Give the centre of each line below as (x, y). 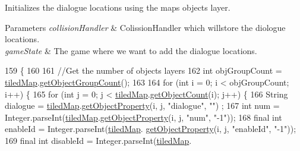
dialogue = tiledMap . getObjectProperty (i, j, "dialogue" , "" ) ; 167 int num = (142, 106)
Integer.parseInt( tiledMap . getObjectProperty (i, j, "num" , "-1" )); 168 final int (143, 117)
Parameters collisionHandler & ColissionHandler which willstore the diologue (145, 27)
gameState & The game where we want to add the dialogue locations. (131, 50)
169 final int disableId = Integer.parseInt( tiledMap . (98, 140)
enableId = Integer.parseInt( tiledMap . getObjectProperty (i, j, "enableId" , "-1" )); (151, 129)
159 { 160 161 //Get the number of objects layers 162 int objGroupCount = (143, 70)
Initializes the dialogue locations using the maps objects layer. (118, 7)
